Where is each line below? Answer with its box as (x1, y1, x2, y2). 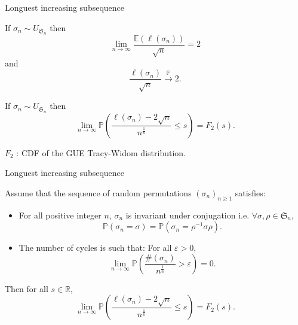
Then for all (5, 282, 48, 294)
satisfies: (235, 186, 266, 199)
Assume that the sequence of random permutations (5, 186, 192, 199)
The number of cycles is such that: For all (19, 241, 172, 254)
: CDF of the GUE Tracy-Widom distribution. (16, 146, 186, 159)
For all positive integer (19, 208, 102, 221)
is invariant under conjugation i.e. (125, 208, 250, 221)
